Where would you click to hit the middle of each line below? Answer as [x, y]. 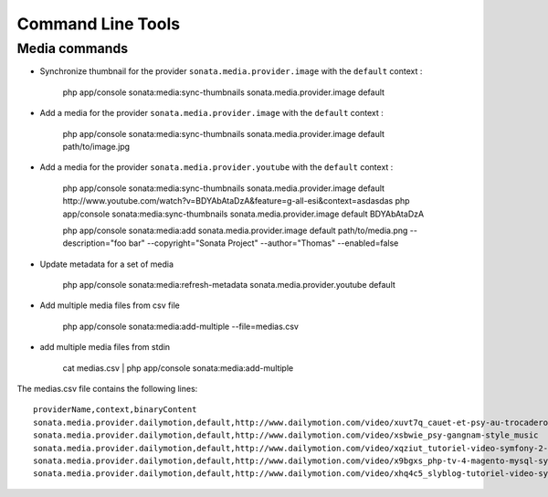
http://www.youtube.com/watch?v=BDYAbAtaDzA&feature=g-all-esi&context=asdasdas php [236, 201]
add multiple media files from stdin [105, 347]
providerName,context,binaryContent [115, 410]
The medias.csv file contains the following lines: [107, 389]
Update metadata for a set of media [106, 264]
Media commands [73, 48]
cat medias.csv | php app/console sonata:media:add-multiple [178, 368]
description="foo [95, 243]
